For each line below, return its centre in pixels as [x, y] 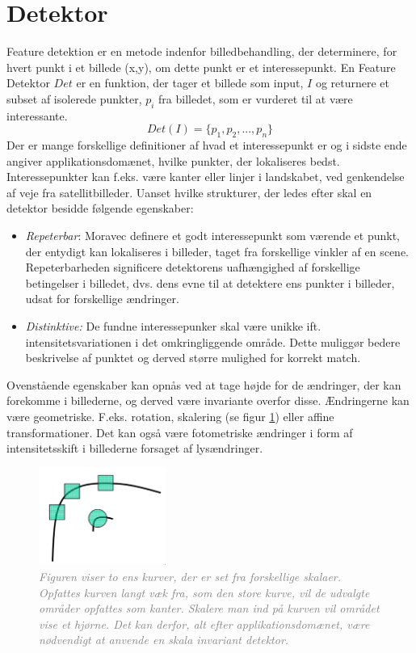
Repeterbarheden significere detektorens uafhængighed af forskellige [193, 267]
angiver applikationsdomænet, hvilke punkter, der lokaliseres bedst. [173, 160]
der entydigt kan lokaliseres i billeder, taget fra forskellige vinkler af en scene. [217, 251]
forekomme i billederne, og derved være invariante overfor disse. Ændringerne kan [208, 400]
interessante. [37, 115]
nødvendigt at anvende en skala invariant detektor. [164, 640]
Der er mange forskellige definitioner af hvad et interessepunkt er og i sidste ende [207, 145]
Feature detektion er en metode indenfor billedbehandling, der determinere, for [202, 51]
